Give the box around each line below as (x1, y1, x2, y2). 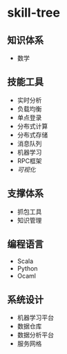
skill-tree (7, 5, 61, 21)
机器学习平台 (17, 314, 54, 322)
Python (17, 264, 38, 273)
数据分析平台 (17, 331, 54, 339)
